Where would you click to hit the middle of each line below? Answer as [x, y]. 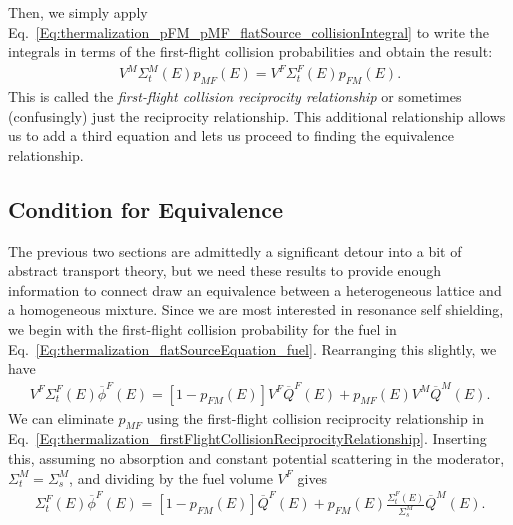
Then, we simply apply [78, 12]
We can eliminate [61, 417]
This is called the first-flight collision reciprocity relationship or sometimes [235, 96]
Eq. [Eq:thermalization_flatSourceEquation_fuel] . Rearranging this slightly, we [252, 348]
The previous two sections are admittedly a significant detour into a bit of [235, 250]
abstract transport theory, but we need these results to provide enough [225, 270]
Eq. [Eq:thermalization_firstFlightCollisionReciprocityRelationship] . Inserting [247, 438]
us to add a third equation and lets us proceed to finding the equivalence [231, 135]
